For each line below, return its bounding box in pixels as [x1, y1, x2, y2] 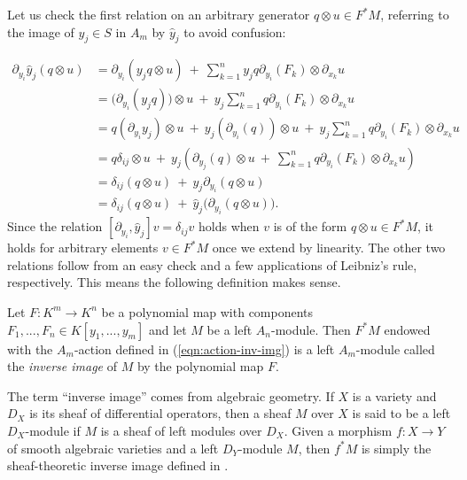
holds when [198, 217, 260, 236]
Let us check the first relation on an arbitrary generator [7, 5, 310, 23]
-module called [355, 339, 435, 358]
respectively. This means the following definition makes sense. [7, 273, 341, 291]
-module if [25, 421, 81, 439]
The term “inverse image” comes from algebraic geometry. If [7, 386, 334, 405]
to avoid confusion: [183, 22, 286, 41]
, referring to [380, 5, 449, 23]
